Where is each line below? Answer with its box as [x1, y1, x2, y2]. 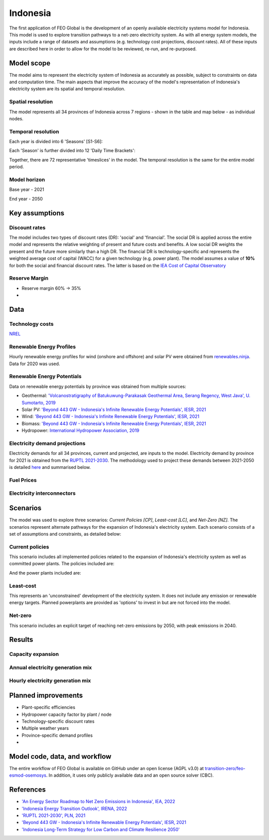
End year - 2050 [9, 196, 43, 202]
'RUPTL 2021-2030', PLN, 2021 [21, 813, 86, 819]
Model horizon [9, 176, 45, 183]
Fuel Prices [9, 476, 37, 483]
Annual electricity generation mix [9, 664, 92, 671]
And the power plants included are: [9, 570, 82, 576]
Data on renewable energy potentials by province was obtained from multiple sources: [9, 383, 186, 389]
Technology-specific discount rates [21, 718, 95, 724]
